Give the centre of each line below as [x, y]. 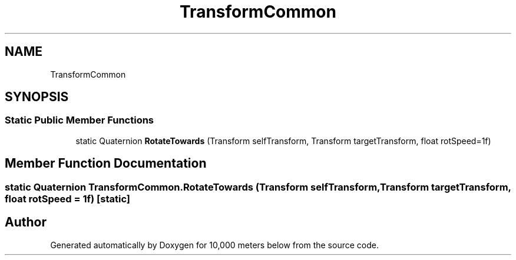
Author [26, 222]
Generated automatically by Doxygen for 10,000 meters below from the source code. [214, 245]
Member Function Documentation [106, 164]
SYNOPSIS [37, 97]
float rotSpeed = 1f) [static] [67, 199]
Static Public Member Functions [80, 120]
